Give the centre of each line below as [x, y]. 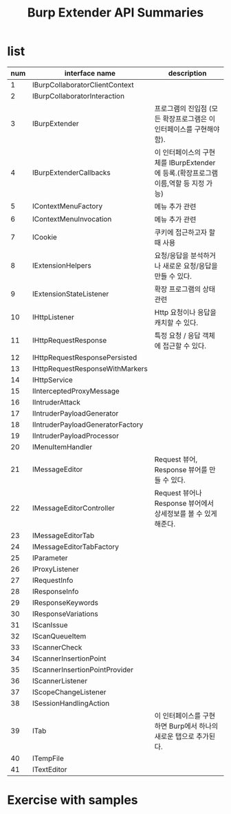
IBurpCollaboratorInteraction [78, 96]
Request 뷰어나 [178, 493]
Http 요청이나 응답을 [185, 312]
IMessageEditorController [74, 508]
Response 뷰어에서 [184, 503]
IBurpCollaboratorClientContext [83, 85]
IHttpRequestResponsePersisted [85, 357]
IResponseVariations [65, 614]
